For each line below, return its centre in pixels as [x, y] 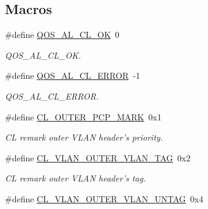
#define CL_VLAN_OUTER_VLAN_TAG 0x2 [98, 157]
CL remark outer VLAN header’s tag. [76, 178]
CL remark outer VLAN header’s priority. [84, 137]
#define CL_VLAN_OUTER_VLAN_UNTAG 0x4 [104, 198]
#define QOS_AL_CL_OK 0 [62, 35]
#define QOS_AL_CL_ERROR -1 [72, 75]
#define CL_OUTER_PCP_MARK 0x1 [83, 116]
